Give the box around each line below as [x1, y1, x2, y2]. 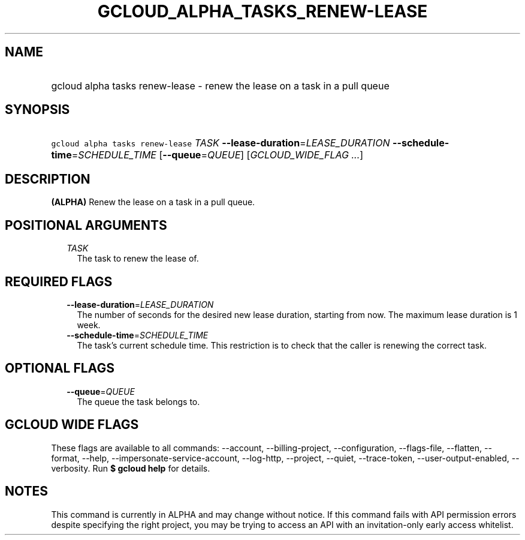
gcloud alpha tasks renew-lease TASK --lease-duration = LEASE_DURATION [51, 137, 390, 149]
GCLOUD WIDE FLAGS [5, 417, 139, 433]
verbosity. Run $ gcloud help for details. [51, 463, 210, 473]
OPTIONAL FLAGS [5, 361, 114, 376]
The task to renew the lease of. [77, 253, 199, 264]
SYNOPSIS [5, 102, 70, 118]
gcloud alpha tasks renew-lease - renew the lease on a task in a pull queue [51, 79, 390, 92]
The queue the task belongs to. [77, 396, 200, 407]
